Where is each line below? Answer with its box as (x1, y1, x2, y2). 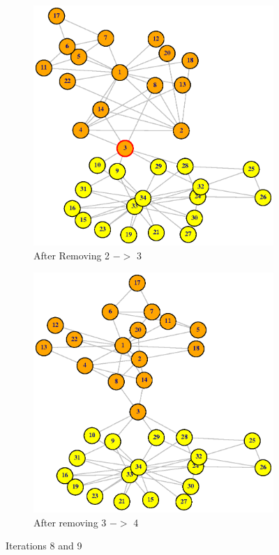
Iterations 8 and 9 (6, 538, 82, 553)
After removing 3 (33, 515, 107, 529)
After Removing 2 (33, 248, 110, 262)
